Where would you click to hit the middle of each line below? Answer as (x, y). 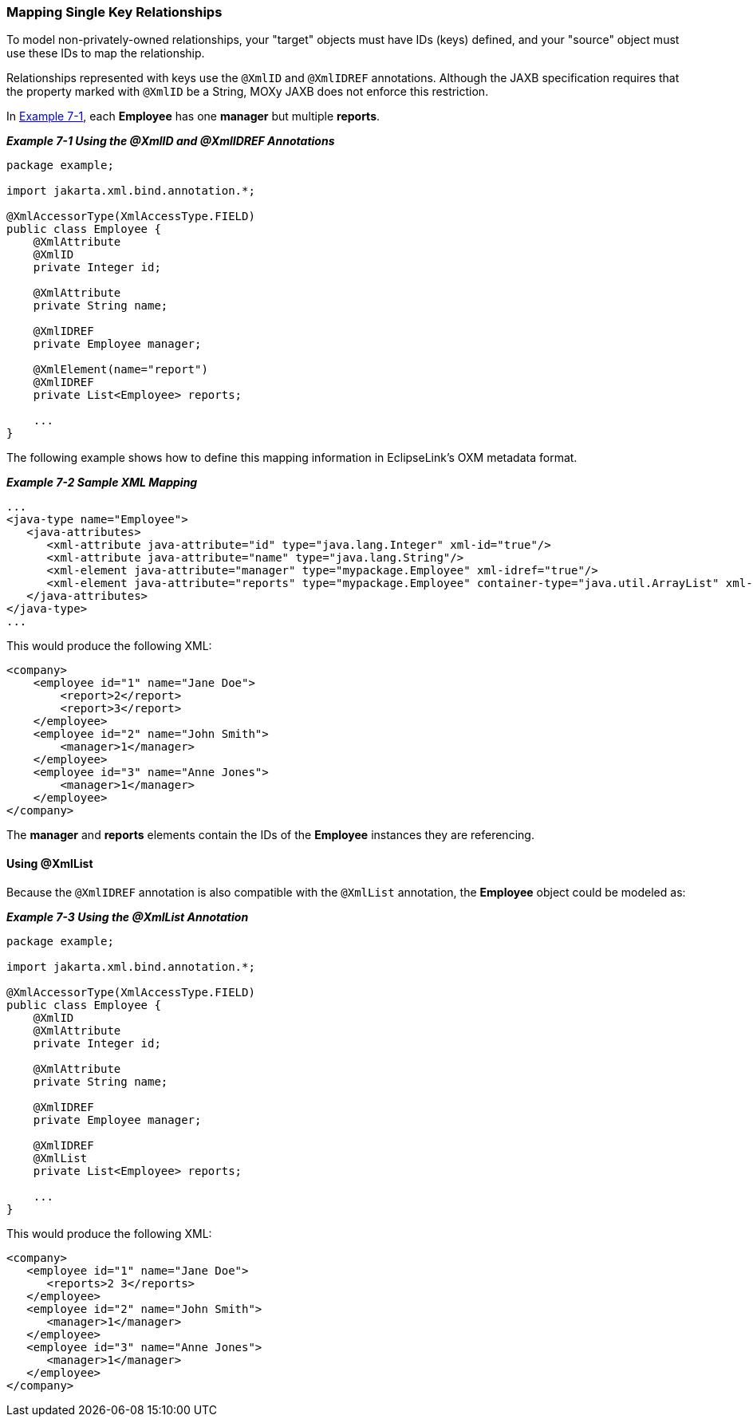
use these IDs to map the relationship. (106, 53)
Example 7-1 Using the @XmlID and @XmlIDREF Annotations (171, 141)
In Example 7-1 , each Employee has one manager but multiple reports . (193, 116)
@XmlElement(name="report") (120, 370)
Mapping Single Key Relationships (114, 12)
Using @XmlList (50, 863)
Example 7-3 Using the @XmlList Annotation (128, 916)
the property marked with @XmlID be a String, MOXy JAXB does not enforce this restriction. (248, 92)
